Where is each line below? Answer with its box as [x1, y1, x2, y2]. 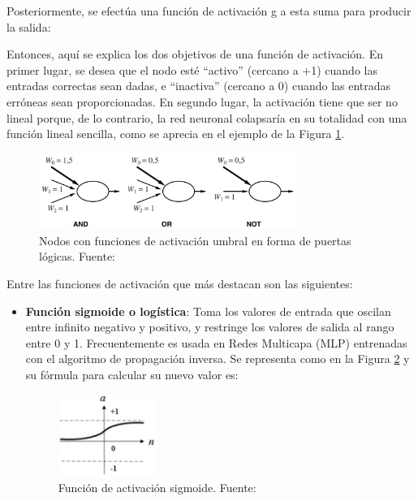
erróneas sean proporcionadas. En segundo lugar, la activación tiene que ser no [6, 93, 398, 110]
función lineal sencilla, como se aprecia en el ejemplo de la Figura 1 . [6, 125, 345, 142]
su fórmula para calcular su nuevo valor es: [25, 365, 239, 382]
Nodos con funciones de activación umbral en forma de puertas [39, 231, 351, 248]
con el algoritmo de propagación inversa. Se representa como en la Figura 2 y [25, 350, 410, 367]
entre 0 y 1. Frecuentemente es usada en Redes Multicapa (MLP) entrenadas [25, 334, 407, 351]
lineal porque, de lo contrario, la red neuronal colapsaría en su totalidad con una [6, 109, 407, 126]
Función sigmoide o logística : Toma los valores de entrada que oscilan [25, 302, 391, 319]
